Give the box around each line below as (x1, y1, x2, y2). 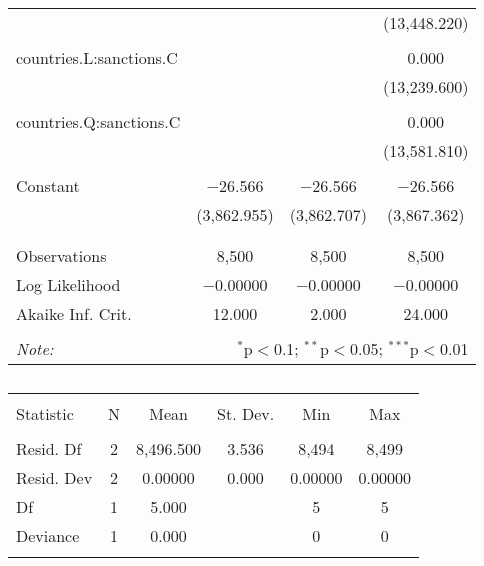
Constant (16, 174, 80, 197)
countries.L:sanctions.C (16, 46, 178, 69)
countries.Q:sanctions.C (16, 110, 181, 133)
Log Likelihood (16, 273, 121, 296)
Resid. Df (16, 437, 82, 460)
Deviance (16, 524, 80, 547)
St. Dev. (217, 402, 275, 425)
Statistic (16, 402, 74, 425)
